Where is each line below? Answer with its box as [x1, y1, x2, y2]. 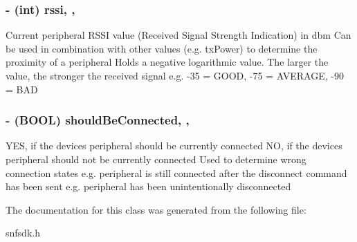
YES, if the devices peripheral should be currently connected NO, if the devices [6, 138, 342, 153]
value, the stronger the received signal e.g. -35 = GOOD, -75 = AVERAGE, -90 [6, 68, 344, 82]
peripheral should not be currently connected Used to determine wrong [6, 152, 306, 166]
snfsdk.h [6, 225, 40, 240]
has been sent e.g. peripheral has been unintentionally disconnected [6, 179, 291, 194]
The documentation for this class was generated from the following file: [6, 202, 306, 216]
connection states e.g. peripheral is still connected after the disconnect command [6, 165, 347, 180]
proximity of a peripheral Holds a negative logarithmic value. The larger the [6, 55, 329, 69]
